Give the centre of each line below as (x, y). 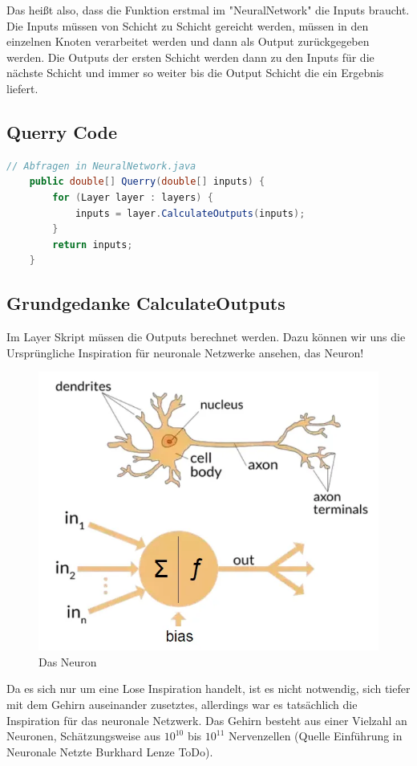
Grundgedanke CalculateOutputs (146, 303)
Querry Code (62, 131)
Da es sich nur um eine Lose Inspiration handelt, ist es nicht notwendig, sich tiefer (208, 689)
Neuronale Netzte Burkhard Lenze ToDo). (110, 751)
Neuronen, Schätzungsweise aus (83, 736)
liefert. (22, 88)
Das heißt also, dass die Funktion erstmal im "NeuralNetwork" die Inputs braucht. (208, 10)
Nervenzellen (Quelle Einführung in (316, 736)
